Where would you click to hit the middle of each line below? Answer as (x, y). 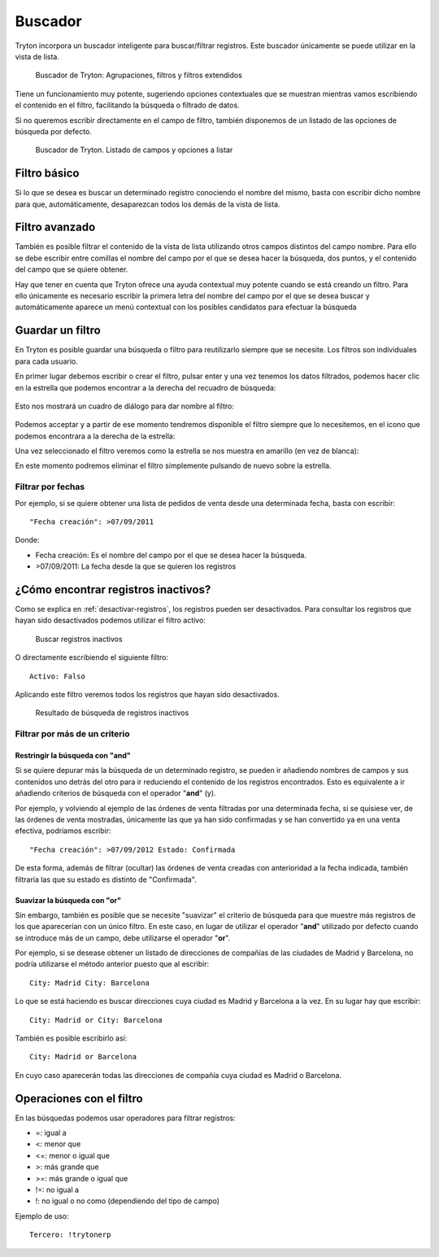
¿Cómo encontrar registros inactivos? (113, 589)
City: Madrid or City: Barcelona (96, 1020)
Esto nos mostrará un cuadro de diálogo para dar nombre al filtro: (125, 406)
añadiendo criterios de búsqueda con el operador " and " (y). (115, 793)
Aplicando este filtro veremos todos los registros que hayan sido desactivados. (147, 695)
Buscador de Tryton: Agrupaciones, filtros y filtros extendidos (139, 75)
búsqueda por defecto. (54, 131)
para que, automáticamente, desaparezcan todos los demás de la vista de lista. (148, 204)
